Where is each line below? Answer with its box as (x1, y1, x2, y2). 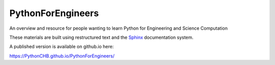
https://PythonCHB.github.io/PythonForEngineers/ (9, 53, 115, 59)
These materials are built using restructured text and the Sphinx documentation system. (9, 34, 194, 40)
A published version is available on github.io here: (9, 43, 114, 50)
